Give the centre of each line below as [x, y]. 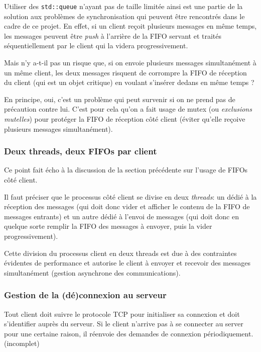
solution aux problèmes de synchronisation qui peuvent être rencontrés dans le [124, 16]
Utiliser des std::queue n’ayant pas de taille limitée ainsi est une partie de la [123, 6]
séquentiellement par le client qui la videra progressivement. [96, 46]
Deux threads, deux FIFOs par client [81, 151]
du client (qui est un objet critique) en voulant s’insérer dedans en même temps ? [129, 82]
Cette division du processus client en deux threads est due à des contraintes [120, 253]
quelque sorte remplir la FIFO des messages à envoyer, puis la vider [108, 226]
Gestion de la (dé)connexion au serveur [85, 295]
